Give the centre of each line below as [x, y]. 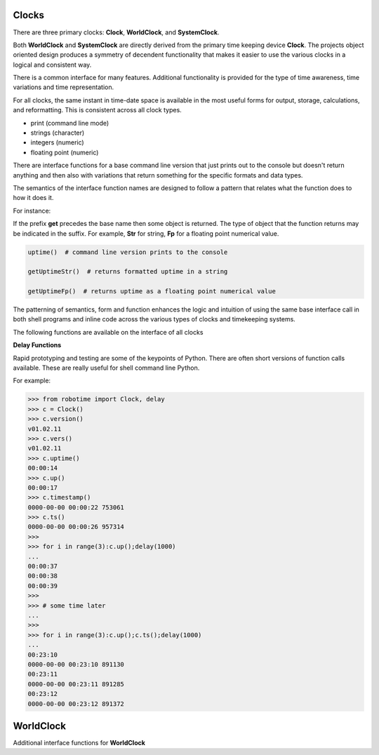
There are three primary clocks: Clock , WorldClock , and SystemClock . [116, 32]
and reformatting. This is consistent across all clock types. [97, 110]
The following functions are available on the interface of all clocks [108, 332]
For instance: [32, 211]
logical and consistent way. [52, 65]
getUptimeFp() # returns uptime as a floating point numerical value [152, 292]
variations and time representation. [64, 87]
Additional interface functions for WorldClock [79, 743]
